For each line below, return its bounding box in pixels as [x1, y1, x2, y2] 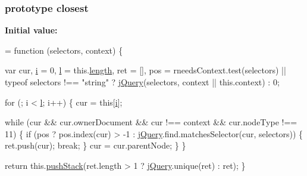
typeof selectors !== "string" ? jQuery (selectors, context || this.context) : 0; [5, 76, 280, 88]
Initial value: [5, 24, 58, 36]
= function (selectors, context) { [5, 44, 123, 56]
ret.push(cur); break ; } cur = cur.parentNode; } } [5, 139, 186, 152]
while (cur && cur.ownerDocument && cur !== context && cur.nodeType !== [5, 116, 297, 128]
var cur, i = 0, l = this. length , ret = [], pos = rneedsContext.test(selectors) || [5, 64, 286, 76]
